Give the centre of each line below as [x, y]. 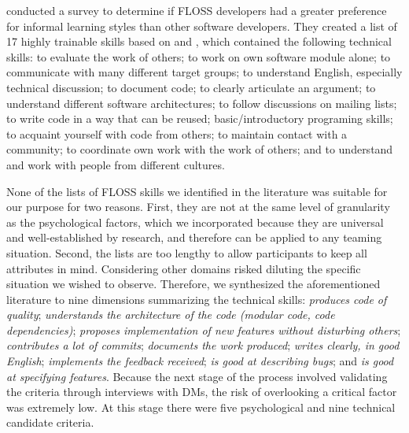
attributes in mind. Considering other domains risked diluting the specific [184, 268]
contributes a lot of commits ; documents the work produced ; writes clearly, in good [203, 345]
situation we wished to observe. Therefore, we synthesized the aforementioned [193, 284]
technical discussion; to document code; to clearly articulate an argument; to [191, 87]
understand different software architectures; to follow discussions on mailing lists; [202, 103]
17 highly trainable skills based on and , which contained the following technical [199, 41]
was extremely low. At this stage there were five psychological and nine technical [201, 407]
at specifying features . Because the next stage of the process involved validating [197, 376]
